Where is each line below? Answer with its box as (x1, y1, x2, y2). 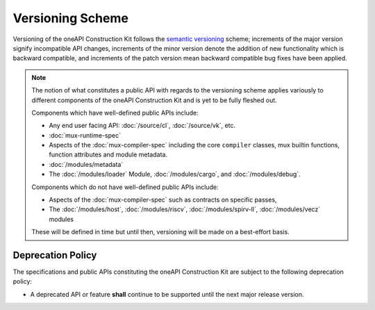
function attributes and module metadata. (49, 150, 168, 159)
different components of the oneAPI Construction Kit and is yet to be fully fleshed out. (31, 96, 277, 104)
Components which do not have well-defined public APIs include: (31, 183, 219, 191)
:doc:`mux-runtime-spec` (49, 131, 122, 139)
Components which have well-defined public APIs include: (31, 108, 199, 117)
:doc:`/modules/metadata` (49, 160, 124, 168)
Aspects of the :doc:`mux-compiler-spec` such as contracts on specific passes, (49, 195, 277, 204)
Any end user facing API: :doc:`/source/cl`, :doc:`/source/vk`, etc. (49, 122, 236, 130)
